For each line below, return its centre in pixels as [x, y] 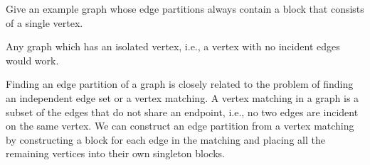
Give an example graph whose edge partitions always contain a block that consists [185, 8]
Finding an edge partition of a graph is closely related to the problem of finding [180, 84]
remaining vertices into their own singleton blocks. [115, 153]
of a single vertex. [44, 22]
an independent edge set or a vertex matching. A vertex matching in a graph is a [183, 97]
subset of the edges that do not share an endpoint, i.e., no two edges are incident [182, 112]
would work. [32, 60]
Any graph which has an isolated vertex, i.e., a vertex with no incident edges [173, 46]
